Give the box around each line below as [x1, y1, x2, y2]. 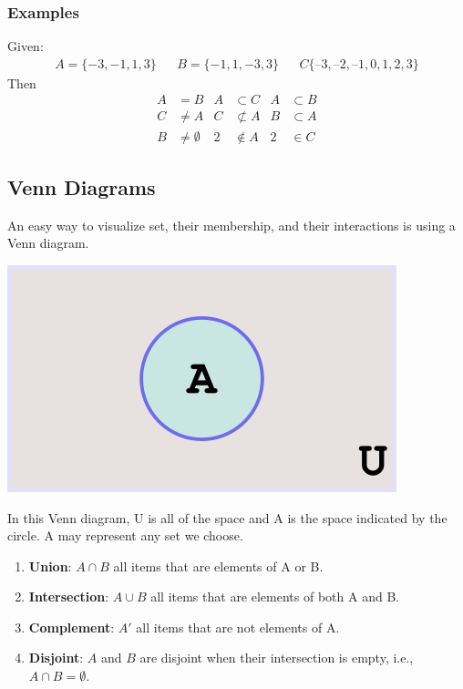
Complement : [28, 617, 115, 636]
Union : [28, 556, 72, 575]
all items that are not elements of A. [136, 617, 340, 636]
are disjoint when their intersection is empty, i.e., [139, 648, 414, 667]
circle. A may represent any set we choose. [7, 526, 243, 545]
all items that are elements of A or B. [113, 556, 324, 575]
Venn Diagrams [7, 172, 156, 201]
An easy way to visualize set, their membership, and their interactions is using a [7, 215, 456, 234]
